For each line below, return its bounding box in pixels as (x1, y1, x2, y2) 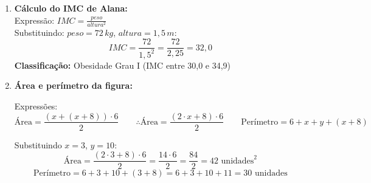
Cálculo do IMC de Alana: (14, 2, 128, 14)
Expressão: (14, 13, 55, 26)
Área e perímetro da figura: (14, 79, 133, 92)
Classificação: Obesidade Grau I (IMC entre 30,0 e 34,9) (14, 58, 231, 71)
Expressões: (14, 99, 58, 112)
